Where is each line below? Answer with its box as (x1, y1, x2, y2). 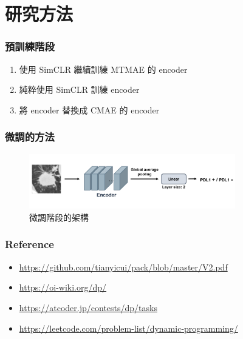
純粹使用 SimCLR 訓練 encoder (19, 83, 140, 96)
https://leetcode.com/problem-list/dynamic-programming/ (19, 321, 238, 334)
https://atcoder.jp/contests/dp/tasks (19, 301, 157, 314)
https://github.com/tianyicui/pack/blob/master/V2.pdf (19, 260, 228, 273)
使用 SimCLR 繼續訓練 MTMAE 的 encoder (19, 62, 188, 75)
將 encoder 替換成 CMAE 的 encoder (19, 103, 160, 116)
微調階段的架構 (29, 210, 89, 223)
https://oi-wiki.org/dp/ (19, 281, 107, 294)
